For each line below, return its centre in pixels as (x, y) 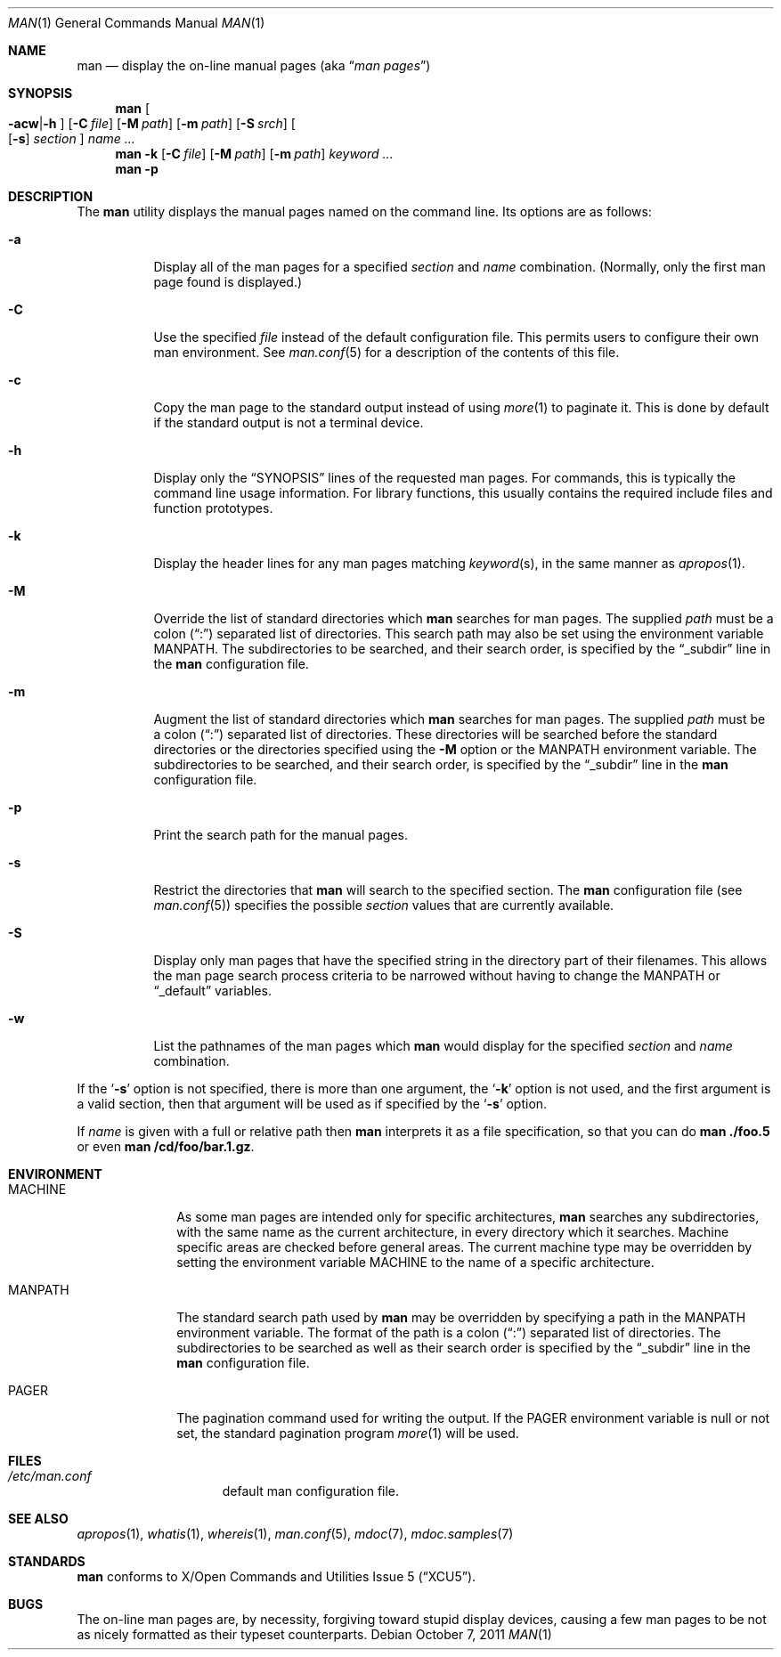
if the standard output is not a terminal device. (289, 422)
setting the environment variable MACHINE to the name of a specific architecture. (415, 1262)
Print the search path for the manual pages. (281, 835)
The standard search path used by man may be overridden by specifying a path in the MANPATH (461, 1317)
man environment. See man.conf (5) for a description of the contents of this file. (386, 352)
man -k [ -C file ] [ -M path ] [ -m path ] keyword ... (254, 154)
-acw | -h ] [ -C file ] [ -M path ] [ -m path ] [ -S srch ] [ (152, 123)
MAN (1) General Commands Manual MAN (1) (137, 23)
